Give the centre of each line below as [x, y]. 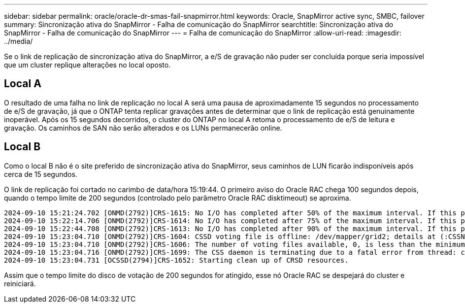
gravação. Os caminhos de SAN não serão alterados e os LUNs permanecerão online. [143, 128]
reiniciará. [20, 283]
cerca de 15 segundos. [41, 174]
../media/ [18, 41]
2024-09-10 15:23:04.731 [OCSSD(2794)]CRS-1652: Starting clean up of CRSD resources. [176, 260]
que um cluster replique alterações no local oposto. [87, 65]
